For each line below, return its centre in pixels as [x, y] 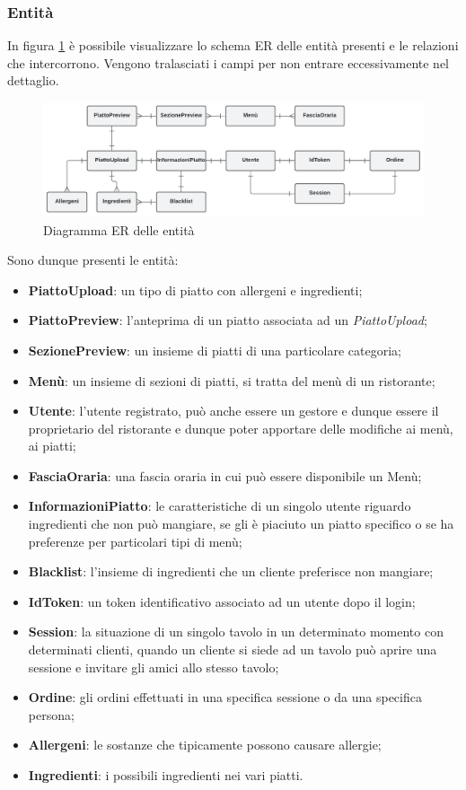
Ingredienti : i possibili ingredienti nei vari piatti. [166, 775]
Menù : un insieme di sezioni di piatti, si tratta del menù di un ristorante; [232, 380]
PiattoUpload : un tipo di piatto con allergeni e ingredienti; [195, 290]
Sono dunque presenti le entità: [93, 260]
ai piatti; [52, 446]
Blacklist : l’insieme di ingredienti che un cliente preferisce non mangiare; [231, 571]
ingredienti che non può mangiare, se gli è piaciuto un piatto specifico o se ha [241, 524]
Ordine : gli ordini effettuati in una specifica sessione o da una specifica [225, 697]
